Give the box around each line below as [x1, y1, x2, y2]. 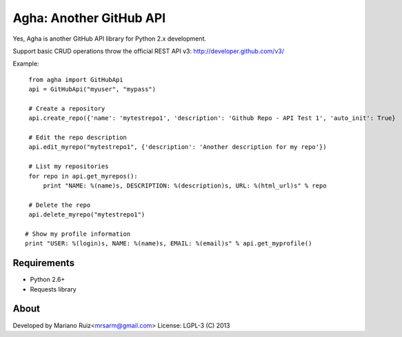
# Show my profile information [25, 229, 131, 238]
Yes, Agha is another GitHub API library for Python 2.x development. [12, 34, 207, 43]
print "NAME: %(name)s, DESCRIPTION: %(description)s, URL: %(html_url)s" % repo [43, 182, 327, 190]
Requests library [30, 285, 77, 293]
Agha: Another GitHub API [12, 10, 166, 25]
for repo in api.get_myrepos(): [28, 172, 138, 180]
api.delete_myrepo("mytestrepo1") [28, 211, 145, 218]
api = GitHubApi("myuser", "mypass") [28, 85, 157, 93]
